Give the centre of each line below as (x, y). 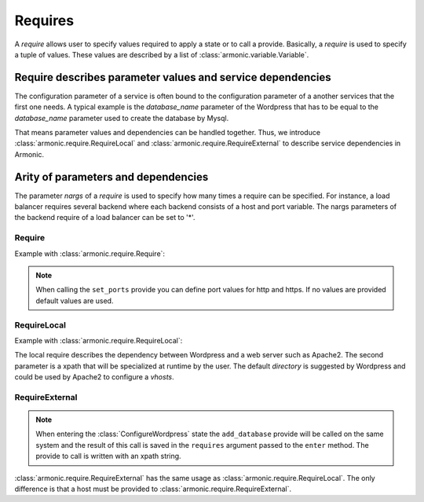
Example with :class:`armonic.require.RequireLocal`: (99, 340)
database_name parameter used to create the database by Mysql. (122, 118)
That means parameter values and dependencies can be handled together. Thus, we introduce (168, 133)
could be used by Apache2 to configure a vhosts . (94, 377)
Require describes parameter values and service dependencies (173, 77)
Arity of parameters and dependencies (111, 177)
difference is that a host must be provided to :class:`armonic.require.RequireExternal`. (153, 489)
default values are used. (75, 300)
